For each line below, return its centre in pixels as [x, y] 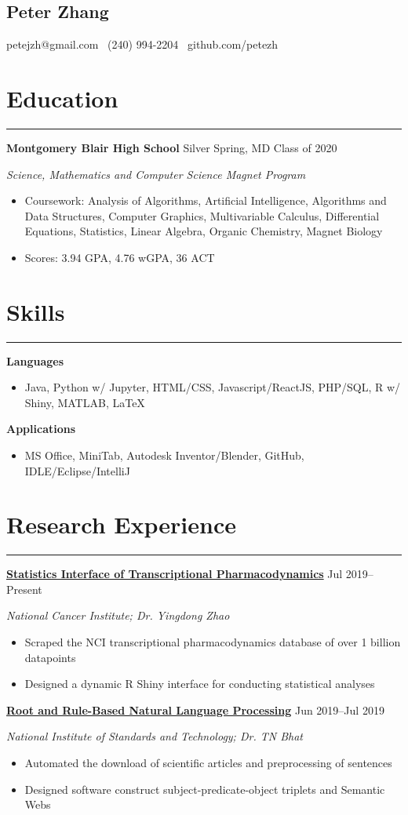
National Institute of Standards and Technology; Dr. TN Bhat [155, 736]
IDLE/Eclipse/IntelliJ [77, 470]
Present [24, 589]
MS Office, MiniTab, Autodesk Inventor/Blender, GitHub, [164, 455]
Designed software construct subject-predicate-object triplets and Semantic [205, 789]
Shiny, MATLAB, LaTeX [85, 402]
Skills [36, 311]
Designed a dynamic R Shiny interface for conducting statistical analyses [200, 684]
